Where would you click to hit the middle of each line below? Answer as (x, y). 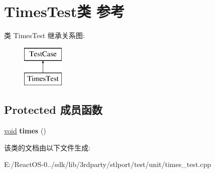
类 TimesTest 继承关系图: (44, 35)
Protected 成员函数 (53, 110)
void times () (25, 131)
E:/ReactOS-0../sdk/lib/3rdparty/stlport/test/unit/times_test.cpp (108, 164)
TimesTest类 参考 (65, 11)
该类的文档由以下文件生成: (47, 147)
